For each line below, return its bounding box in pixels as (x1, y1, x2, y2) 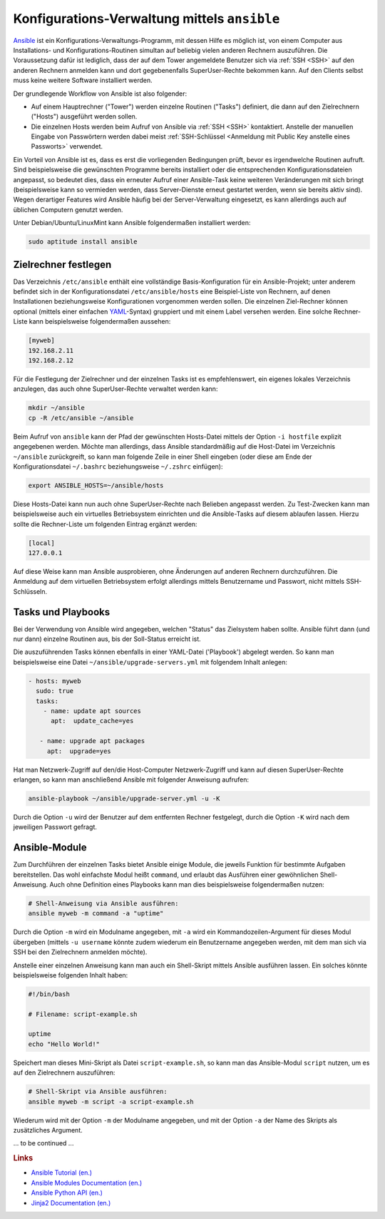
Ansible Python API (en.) (31, 1188, 103, 1197)
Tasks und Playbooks (13, 606, 111, 618)
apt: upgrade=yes (46, 747, 112, 755)
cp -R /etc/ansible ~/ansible (28, 414, 134, 422)
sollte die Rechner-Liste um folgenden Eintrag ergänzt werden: (13, 519, 197, 528)
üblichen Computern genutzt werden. (13, 205, 123, 214)
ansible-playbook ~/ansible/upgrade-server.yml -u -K (28, 794, 220, 802)
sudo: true (36, 687, 74, 695)
